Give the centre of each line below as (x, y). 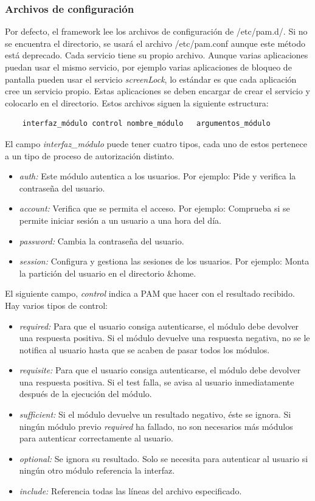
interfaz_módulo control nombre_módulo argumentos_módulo (146, 124)
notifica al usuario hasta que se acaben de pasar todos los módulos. (144, 349)
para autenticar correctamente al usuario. (96, 438)
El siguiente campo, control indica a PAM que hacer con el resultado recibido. (150, 293)
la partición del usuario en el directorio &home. (108, 273)
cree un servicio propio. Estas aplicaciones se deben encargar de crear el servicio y (157, 91)
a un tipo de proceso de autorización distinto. (90, 155)
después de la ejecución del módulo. (85, 394)
